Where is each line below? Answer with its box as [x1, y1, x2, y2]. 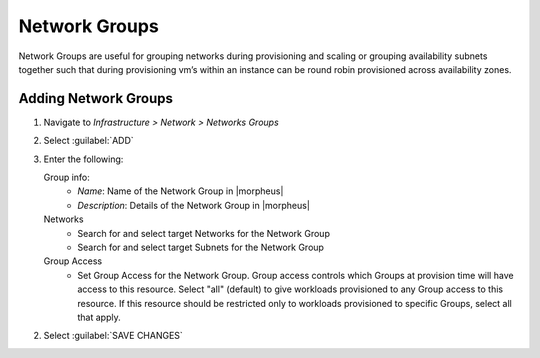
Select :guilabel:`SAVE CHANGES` [43, 330, 184, 342]
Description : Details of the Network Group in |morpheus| [77, 199, 310, 211]
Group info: [43, 171, 90, 184]
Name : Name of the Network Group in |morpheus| [77, 185, 284, 197]
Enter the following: [43, 153, 124, 165]
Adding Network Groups [18, 90, 174, 107]
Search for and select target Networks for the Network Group [77, 227, 330, 239]
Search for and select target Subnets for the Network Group [77, 241, 325, 253]
